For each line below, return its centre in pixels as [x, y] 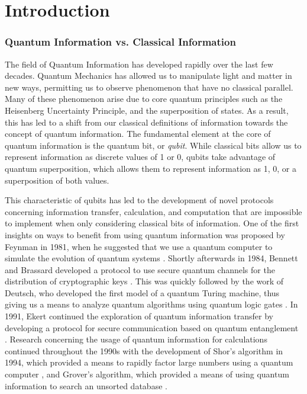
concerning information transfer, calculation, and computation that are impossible [153, 211]
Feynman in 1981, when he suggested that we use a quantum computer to [139, 246]
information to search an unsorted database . [86, 385]
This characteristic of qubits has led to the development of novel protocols [139, 200]
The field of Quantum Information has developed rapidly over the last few [139, 64]
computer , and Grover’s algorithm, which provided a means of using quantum [147, 374]
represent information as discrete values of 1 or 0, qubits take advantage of [140, 157]
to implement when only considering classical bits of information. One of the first [152, 223]
